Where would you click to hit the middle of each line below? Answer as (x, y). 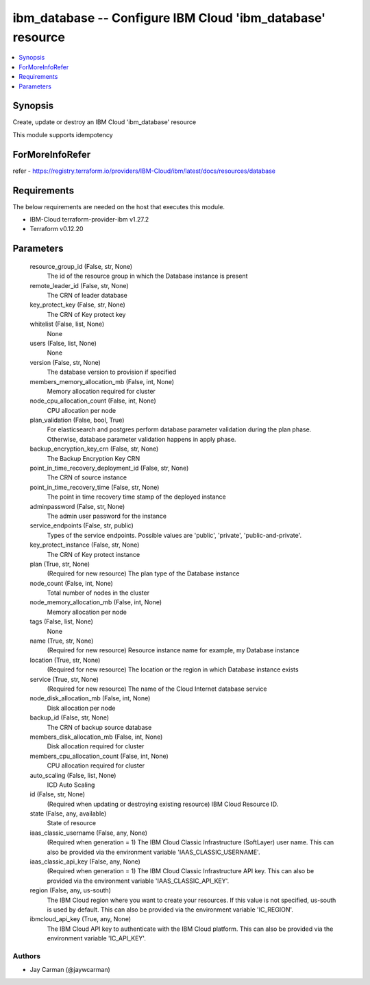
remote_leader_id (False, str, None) (79, 285)
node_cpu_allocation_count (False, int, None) (93, 401)
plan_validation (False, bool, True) (77, 420)
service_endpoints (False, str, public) (82, 525)
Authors (27, 956)
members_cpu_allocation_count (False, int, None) (99, 756)
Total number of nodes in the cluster (98, 593)
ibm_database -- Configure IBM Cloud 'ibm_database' (169, 18)
